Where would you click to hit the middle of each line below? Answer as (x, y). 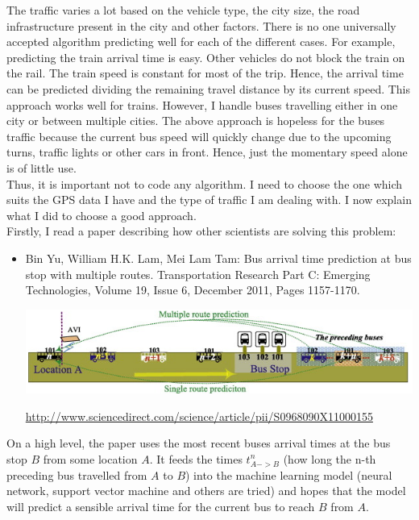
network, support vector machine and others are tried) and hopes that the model (206, 491)
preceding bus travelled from (77, 474)
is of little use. (41, 167)
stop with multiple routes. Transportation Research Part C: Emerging (198, 274)
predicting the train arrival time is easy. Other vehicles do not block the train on (206, 57)
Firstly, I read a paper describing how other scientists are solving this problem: (201, 231)
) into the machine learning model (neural (289, 474)
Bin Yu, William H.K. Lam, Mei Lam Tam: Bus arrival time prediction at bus (218, 258)
